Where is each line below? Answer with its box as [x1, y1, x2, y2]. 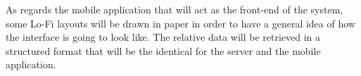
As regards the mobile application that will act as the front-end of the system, [6, 2, 343, 16]
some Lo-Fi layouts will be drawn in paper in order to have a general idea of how [6, 15, 355, 30]
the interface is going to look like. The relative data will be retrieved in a [6, 30, 321, 44]
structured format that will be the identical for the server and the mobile [6, 43, 321, 58]
